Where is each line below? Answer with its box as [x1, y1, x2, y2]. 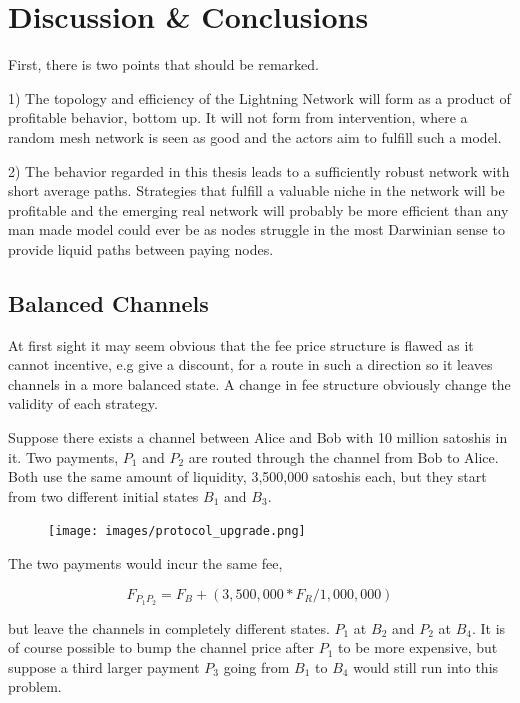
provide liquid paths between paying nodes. [8, 238, 274, 259]
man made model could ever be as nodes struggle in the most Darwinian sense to [8, 219, 505, 240]
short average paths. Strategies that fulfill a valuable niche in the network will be [8, 180, 505, 201]
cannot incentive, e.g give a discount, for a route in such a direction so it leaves [8, 354, 493, 375]
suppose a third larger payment [8, 656, 200, 677]
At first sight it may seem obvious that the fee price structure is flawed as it [8, 334, 474, 355]
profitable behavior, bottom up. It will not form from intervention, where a [8, 107, 468, 128]
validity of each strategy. [8, 393, 158, 414]
